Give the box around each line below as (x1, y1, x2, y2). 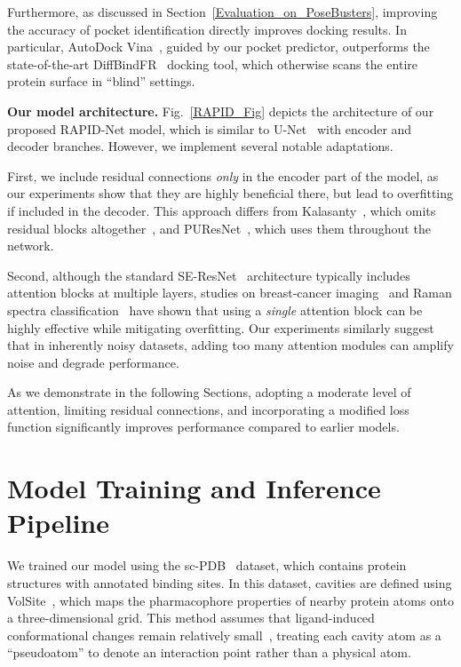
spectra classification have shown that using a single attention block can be (7, 300, 423, 319)
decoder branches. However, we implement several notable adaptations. (7, 137, 393, 155)
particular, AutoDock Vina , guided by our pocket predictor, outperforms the (7, 37, 430, 56)
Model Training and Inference (7, 470, 381, 506)
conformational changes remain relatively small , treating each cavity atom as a (7, 625, 441, 644)
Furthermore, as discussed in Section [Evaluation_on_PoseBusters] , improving (7, 3, 438, 20)
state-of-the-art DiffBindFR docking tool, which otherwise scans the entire (7, 54, 418, 73)
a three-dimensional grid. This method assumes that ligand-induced (7, 608, 375, 627)
